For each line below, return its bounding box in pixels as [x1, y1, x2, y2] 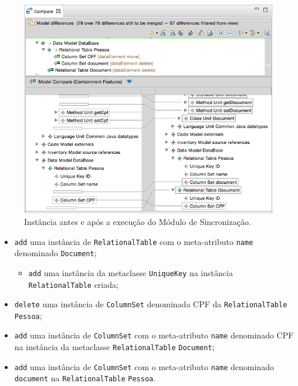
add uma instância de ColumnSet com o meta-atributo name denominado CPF [14, 329, 294, 341]
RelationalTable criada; [28, 278, 118, 290]
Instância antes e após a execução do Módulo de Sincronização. [24, 215, 251, 227]
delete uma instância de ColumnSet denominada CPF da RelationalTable [14, 298, 287, 310]
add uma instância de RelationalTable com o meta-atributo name [14, 235, 253, 247]
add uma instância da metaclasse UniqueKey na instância [28, 266, 233, 278]
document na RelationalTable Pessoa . [14, 372, 156, 384]
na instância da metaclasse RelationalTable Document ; [14, 341, 215, 353]
